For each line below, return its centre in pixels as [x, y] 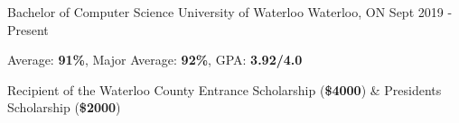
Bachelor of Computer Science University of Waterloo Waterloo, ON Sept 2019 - [230, 12]
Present [28, 29]
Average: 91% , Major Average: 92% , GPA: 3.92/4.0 [155, 60]
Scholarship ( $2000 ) [64, 107]
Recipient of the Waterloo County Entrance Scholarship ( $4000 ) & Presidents [225, 89]
